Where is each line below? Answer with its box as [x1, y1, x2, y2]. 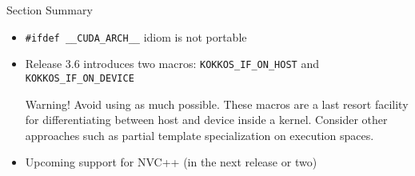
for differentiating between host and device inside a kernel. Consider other [25, 111, 388, 128]
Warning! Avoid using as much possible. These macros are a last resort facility [25, 95, 409, 112]
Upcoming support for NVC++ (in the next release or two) [25, 154, 317, 170]
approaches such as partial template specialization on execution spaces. [25, 126, 374, 143]
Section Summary [6, 2, 93, 18]
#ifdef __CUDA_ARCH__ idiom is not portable [25, 28, 247, 45]
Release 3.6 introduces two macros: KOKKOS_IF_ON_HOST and [25, 55, 319, 72]
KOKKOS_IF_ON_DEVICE [25, 72, 134, 84]
